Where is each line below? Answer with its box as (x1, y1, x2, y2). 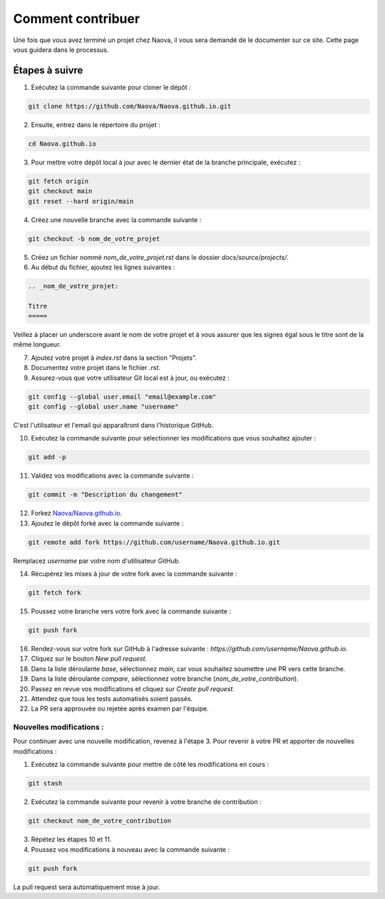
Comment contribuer (13, 11, 140, 26)
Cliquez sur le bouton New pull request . (31, 654, 148, 663)
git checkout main (28, 187, 93, 196)
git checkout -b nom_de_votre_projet (28, 234, 160, 243)
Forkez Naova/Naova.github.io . (31, 509, 123, 518)
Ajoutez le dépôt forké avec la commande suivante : (31, 518, 184, 528)
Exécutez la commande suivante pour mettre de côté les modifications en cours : (31, 760, 269, 769)
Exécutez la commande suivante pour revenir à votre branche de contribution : (31, 798, 262, 806)
